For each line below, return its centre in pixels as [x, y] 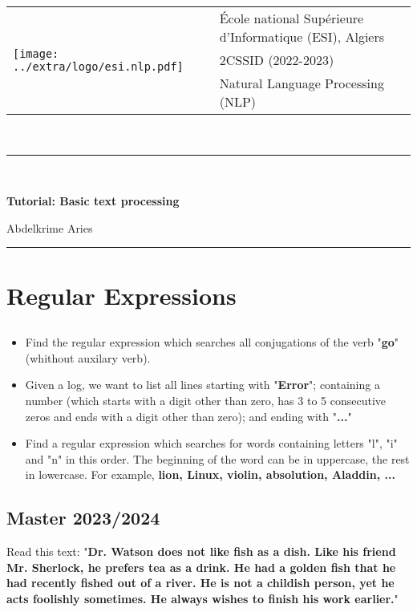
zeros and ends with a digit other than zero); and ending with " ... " [188, 416]
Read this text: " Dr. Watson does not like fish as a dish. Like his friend [201, 551]
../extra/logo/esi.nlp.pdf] [98, 66]
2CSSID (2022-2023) [277, 60]
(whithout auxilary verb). [88, 357]
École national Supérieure [291, 18]
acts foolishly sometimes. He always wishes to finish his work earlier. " [202, 598]
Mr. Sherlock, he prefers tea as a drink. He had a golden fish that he [201, 567]
